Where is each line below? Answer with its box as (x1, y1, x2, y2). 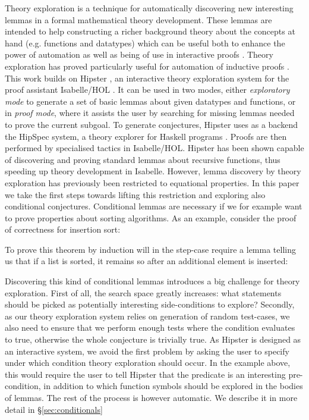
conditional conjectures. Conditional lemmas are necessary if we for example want (5, 200, 302, 212)
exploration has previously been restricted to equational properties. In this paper (5, 176, 299, 189)
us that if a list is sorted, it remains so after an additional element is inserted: (5, 255, 288, 267)
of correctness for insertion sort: (5, 223, 121, 236)
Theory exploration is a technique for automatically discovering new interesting (5, 2, 294, 14)
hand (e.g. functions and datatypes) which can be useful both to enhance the (5, 36, 285, 49)
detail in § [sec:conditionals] (5, 403, 103, 415)
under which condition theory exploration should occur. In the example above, (5, 356, 291, 369)
